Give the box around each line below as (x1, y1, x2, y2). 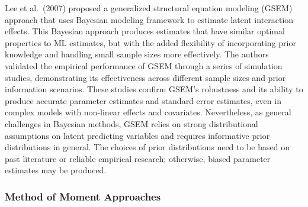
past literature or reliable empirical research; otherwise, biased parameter (5, 152, 271, 164)
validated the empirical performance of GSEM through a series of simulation (5, 59, 283, 72)
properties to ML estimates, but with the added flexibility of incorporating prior (5, 36, 296, 48)
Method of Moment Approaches (5, 189, 161, 203)
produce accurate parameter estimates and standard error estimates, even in (5, 94, 281, 106)
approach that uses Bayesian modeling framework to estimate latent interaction (5, 13, 294, 25)
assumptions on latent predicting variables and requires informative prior (5, 129, 270, 141)
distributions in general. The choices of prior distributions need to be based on (5, 141, 290, 153)
